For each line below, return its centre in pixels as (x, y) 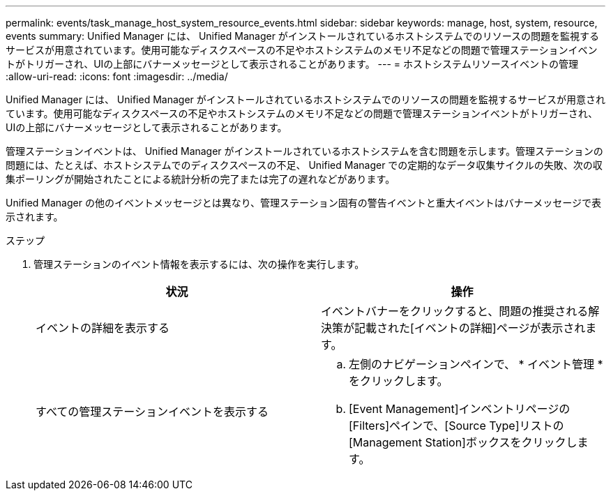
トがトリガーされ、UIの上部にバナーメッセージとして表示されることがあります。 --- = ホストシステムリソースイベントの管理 (292, 64)
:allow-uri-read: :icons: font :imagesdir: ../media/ (117, 76)
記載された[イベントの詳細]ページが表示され (470, 328)
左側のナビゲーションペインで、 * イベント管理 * (476, 364)
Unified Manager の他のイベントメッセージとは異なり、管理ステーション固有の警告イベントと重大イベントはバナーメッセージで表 (303, 203)
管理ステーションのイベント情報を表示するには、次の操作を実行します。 (199, 264)
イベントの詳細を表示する (103, 328)
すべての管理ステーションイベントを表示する (152, 412)
